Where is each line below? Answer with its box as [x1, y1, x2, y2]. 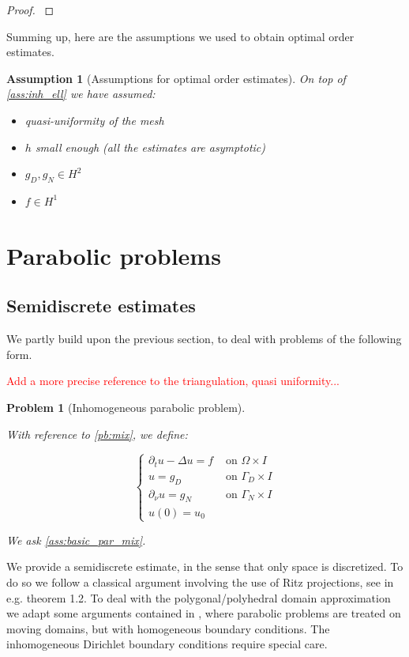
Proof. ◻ [6, 2, 54, 17]
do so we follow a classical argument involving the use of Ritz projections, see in [6, 573, 394, 590]
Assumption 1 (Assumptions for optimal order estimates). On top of [6, 70, 346, 86]
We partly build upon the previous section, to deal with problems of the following [6, 330, 402, 347]
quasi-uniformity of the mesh [24, 111, 164, 128]
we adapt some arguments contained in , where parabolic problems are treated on [6, 605, 401, 621]
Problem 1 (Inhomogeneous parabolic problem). [6, 398, 246, 415]
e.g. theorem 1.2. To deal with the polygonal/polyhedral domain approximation [6, 589, 391, 606]
